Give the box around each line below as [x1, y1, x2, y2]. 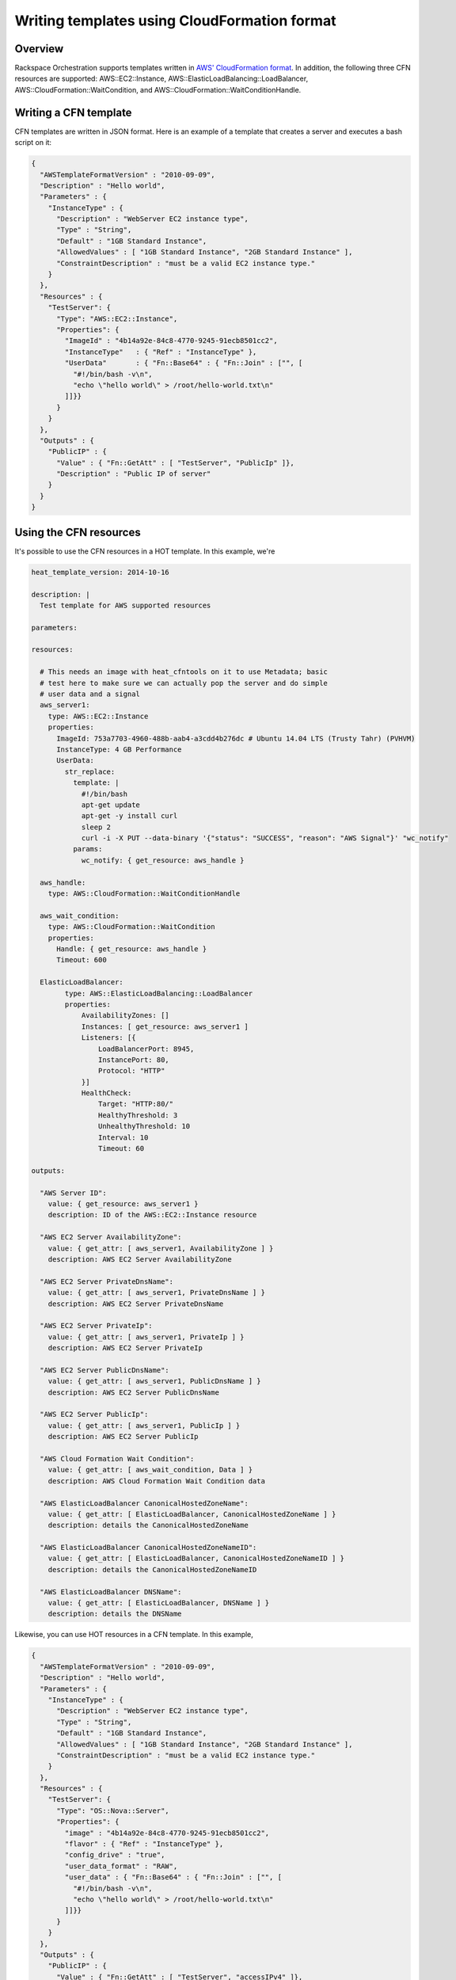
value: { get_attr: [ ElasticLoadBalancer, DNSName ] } [47, 1598, 270, 1608]
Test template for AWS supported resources [40, 600, 211, 610]
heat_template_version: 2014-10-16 [31, 567, 169, 577]
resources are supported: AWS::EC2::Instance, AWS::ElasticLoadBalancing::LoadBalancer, [14, 74, 309, 83]
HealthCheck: [81, 1089, 132, 1098]
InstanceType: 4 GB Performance [56, 744, 182, 754]
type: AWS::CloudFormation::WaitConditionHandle [47, 889, 241, 898]
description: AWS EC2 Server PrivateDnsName [47, 1299, 224, 1308]
